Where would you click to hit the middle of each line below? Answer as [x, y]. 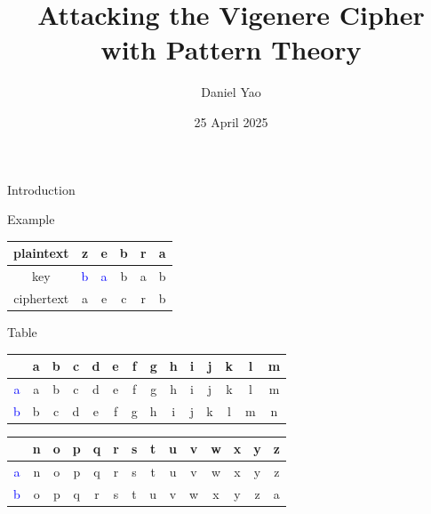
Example [31, 219]
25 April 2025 [231, 121]
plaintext [41, 253]
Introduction [41, 189]
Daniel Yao [231, 92]
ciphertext [41, 297]
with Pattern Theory [231, 49]
